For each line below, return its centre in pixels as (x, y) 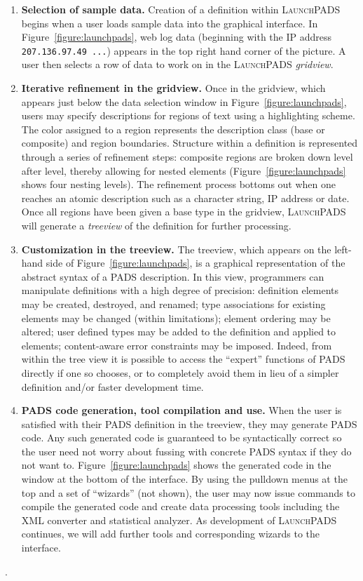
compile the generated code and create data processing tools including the (180, 506)
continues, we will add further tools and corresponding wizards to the (170, 534)
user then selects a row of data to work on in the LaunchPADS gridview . (177, 64)
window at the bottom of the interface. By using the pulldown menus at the (184, 479)
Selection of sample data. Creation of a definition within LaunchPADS (181, 9)
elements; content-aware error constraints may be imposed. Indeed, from (177, 345)
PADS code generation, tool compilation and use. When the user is (181, 410)
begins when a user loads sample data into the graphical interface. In (170, 23)
